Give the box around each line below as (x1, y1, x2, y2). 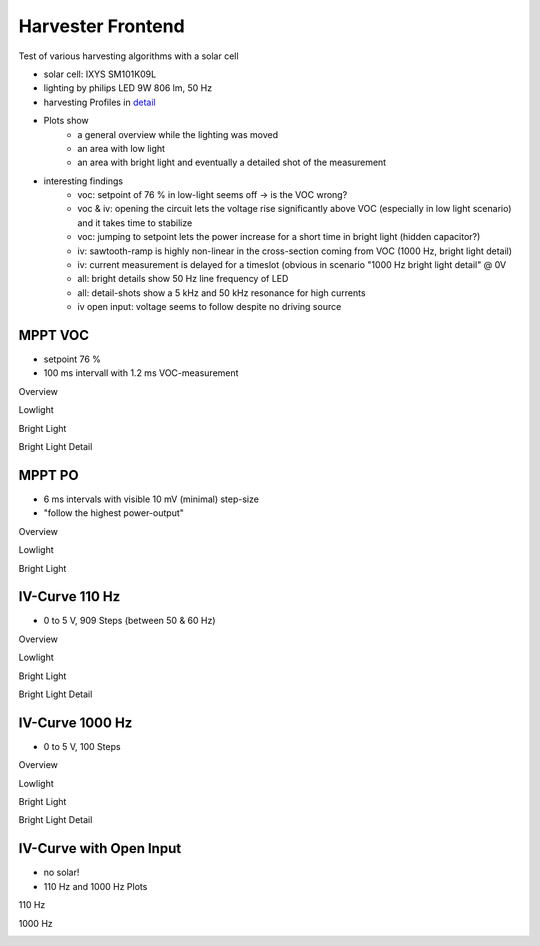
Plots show (43, 115, 89, 127)
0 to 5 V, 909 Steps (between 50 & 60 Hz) (43, 615, 216, 627)
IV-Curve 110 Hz (18, 588, 121, 605)
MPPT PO (18, 466, 79, 484)
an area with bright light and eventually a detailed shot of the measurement (77, 156, 387, 169)
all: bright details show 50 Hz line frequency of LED (77, 273, 289, 285)
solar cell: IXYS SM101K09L (43, 68, 157, 80)
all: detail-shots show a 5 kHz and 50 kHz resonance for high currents (77, 286, 366, 299)
